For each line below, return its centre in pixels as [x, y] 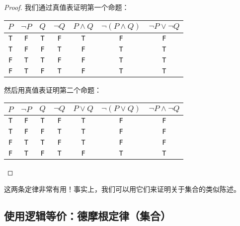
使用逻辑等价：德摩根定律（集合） [87, 215]
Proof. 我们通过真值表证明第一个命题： [67, 7]
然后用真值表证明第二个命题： [53, 89]
